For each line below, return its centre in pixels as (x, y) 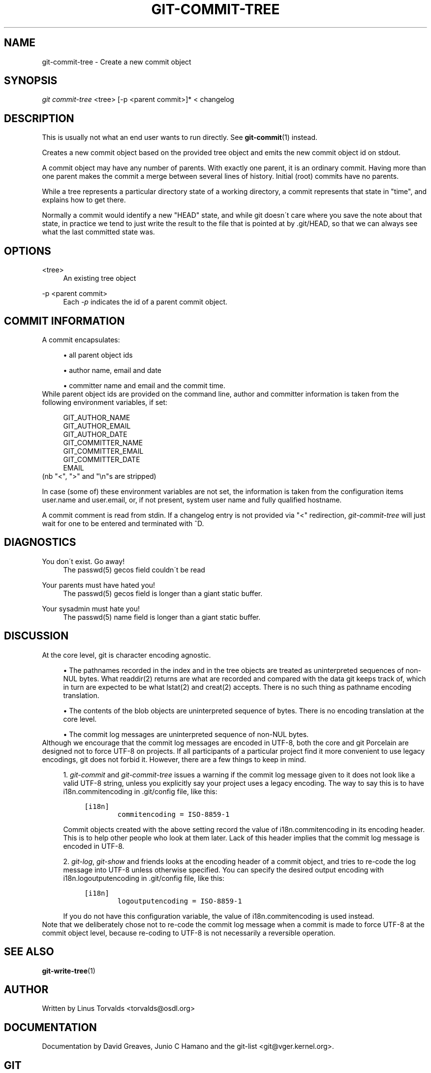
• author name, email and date (112, 370)
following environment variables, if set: (105, 402)
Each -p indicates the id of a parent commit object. (145, 302)
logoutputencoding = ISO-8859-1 (180, 901)
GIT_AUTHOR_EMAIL (97, 426)
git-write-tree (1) (69, 971)
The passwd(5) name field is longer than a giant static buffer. (162, 617)
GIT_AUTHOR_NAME (97, 417)
